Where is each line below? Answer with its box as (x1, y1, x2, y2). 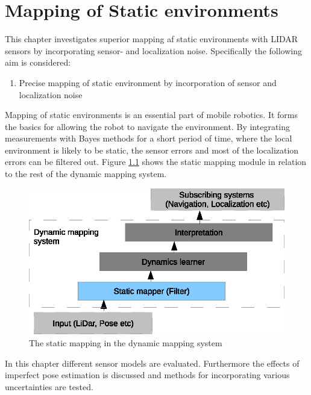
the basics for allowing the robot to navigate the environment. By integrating (5, 120, 291, 132)
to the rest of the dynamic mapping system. (5, 167, 167, 180)
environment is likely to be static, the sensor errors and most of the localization (5, 143, 299, 156)
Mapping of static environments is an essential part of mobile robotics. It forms (5, 108, 298, 121)
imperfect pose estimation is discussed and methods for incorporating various (5, 369, 290, 381)
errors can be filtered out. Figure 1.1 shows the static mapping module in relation (5, 155, 307, 168)
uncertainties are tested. (5, 380, 93, 393)
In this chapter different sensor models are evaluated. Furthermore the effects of (5, 356, 300, 369)
